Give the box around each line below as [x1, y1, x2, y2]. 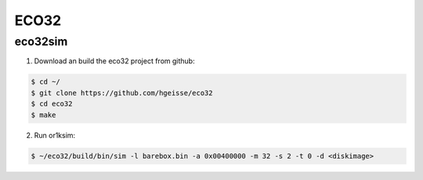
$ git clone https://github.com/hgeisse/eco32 [31, 88, 213, 97]
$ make [31, 110, 56, 119]
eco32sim [14, 34, 68, 49]
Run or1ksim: [34, 130, 76, 140]
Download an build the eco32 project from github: [34, 56, 195, 66]
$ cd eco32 [31, 99, 73, 109]
